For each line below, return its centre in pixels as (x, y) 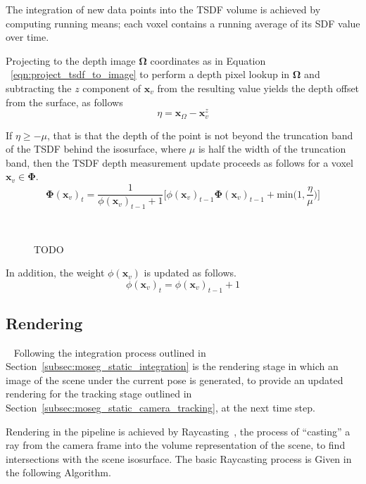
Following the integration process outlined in (110, 352)
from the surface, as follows (64, 102)
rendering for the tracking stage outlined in (99, 394)
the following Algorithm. (58, 472)
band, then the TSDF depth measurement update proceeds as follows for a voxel (179, 162)
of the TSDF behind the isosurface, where (96, 149)
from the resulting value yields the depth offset (258, 88)
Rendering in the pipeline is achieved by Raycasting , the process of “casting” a (178, 431)
